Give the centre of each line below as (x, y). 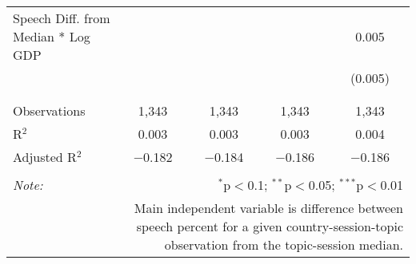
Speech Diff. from (62, 18)
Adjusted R (45, 157)
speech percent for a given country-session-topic (270, 226)
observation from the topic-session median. (284, 244)
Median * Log (52, 36)
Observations (49, 110)
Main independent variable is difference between (268, 208)
